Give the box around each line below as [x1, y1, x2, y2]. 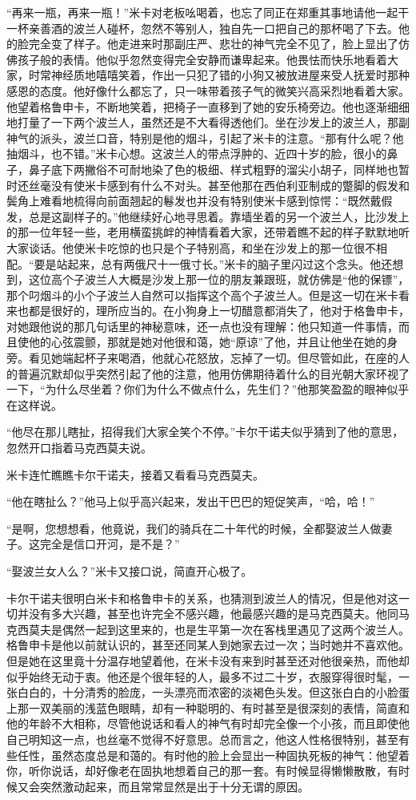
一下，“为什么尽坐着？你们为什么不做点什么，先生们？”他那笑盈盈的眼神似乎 [6, 381, 410, 398]
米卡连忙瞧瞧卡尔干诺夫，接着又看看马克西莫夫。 [6, 466, 264, 483]
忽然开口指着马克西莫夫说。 [6, 439, 152, 456]
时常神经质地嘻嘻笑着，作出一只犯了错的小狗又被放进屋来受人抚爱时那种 [28, 67, 410, 83]
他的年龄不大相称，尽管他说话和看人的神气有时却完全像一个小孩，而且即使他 [6, 715, 410, 732]
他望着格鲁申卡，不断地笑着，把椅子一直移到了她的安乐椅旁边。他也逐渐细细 [6, 98, 410, 115]
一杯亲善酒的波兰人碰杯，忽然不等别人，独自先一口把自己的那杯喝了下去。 [6, 19, 398, 36]
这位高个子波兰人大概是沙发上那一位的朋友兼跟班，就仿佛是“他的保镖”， [28, 271, 410, 288]
